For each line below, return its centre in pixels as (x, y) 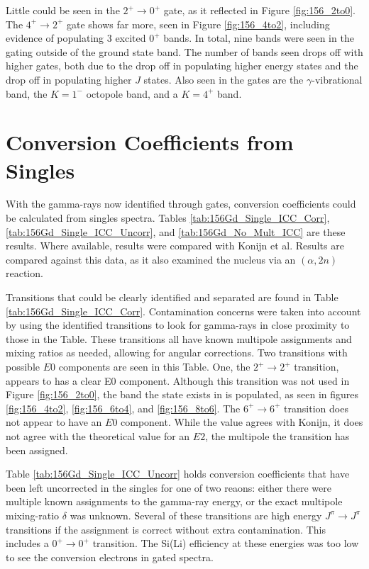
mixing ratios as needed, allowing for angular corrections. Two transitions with (177, 353)
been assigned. (37, 450)
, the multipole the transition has (277, 435)
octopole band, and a (132, 93)
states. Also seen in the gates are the (224, 79)
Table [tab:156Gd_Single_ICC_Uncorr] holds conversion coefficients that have (178, 474)
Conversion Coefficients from (150, 142)
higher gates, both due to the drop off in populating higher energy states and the (182, 66)
